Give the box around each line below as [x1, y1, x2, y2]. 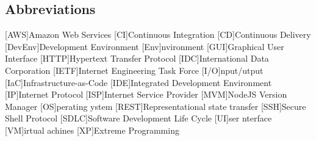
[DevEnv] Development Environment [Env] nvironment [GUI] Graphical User [5, 40, 284, 52]
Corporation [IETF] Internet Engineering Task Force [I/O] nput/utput [5, 63, 264, 76]
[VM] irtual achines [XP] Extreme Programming [5, 123, 179, 136]
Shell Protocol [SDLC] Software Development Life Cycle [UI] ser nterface [5, 112, 272, 125]
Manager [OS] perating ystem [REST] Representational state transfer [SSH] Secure [5, 99, 306, 112]
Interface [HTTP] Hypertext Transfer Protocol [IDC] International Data [5, 52, 269, 65]
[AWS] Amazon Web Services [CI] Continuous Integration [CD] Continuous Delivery [5, 28, 311, 41]
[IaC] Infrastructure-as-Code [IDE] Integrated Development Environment [5, 76, 272, 89]
